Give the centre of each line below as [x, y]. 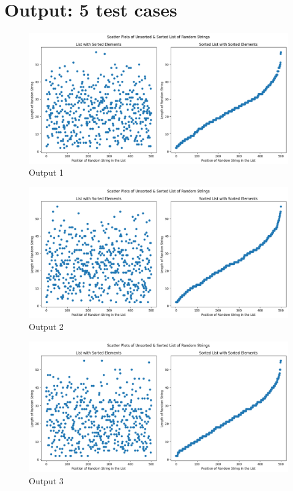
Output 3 [46, 481]
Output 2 [46, 327]
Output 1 [46, 172]
